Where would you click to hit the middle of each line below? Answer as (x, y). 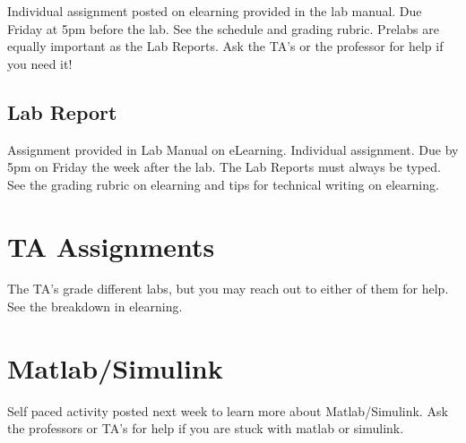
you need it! (40, 63)
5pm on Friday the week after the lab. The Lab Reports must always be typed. (224, 167)
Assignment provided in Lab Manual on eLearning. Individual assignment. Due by (233, 149)
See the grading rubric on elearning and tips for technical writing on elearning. (223, 184)
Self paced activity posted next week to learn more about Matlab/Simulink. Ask (228, 410)
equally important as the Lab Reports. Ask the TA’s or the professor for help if (225, 46)
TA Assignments (111, 246)
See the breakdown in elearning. (95, 307)
